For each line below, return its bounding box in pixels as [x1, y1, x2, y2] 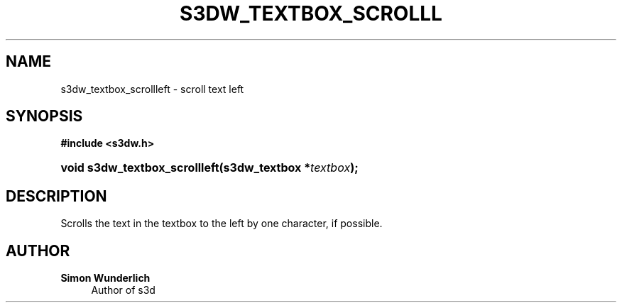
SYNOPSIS [6, 107, 83, 126]
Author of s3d [91, 284, 155, 297]
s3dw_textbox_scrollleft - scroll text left [60, 82, 244, 95]
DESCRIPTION [6, 187, 107, 205]
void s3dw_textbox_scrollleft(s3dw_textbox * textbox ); [60, 160, 359, 175]
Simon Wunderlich [60, 272, 151, 285]
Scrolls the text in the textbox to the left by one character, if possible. [60, 217, 383, 230]
